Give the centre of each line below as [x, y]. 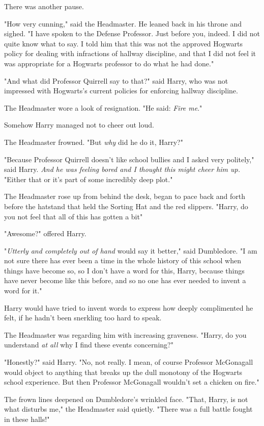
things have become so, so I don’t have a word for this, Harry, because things [124, 270]
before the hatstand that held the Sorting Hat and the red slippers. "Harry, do [126, 206]
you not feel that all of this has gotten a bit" [74, 216]
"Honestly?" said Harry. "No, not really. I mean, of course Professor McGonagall [129, 362]
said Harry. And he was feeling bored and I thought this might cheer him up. [122, 169]
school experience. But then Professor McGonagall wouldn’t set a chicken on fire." [132, 382]
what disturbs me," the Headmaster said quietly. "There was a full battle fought [128, 409]
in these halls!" [27, 419]
